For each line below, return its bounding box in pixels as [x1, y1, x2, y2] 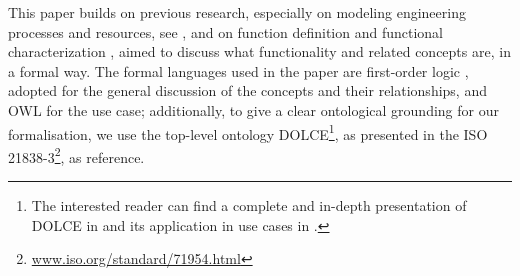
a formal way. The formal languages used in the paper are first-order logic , [8, 60, 469, 81]
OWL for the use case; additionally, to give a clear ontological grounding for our [8, 99, 499, 120]
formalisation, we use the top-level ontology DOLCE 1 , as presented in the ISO [8, 120, 488, 144]
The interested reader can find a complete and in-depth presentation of [31, 195, 467, 216]
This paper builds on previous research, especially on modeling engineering [8, 2, 466, 22]
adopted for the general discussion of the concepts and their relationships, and [8, 80, 487, 101]
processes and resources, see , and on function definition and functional [8, 21, 443, 42]
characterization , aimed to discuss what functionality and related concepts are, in [8, 41, 511, 62]
